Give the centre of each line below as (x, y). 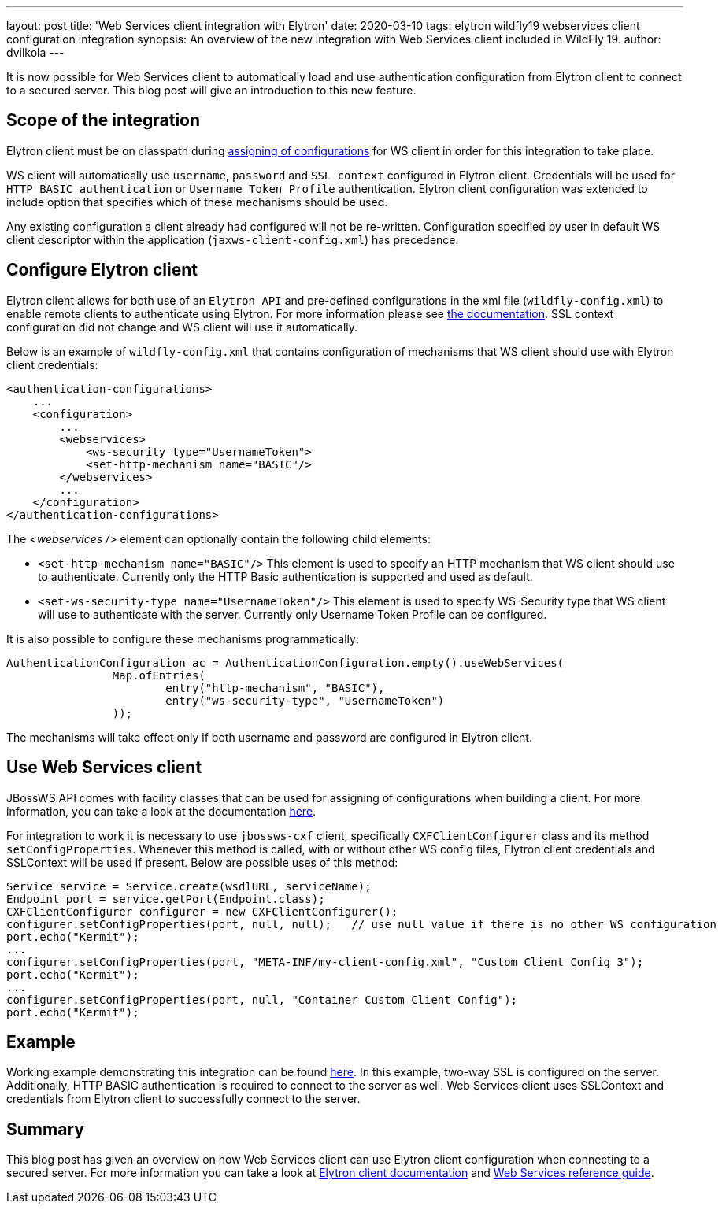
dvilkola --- (35, 52)
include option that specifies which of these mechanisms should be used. (197, 202)
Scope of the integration (104, 120)
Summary (45, 1129)
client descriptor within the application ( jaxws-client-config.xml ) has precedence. (233, 239)
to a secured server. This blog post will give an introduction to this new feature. (211, 90)
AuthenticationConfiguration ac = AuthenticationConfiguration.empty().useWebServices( (285, 662)
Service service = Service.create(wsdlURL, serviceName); (189, 886)
